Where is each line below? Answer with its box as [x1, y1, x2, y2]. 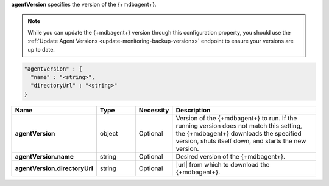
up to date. [27, 46, 55, 53]
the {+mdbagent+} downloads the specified [175, 129, 302, 137]
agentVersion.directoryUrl [15, 164, 94, 173]
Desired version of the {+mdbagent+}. [175, 152, 286, 160]
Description [175, 106, 211, 114]
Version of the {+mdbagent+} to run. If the [175, 114, 297, 122]
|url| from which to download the [175, 160, 270, 168]
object [99, 129, 118, 137]
